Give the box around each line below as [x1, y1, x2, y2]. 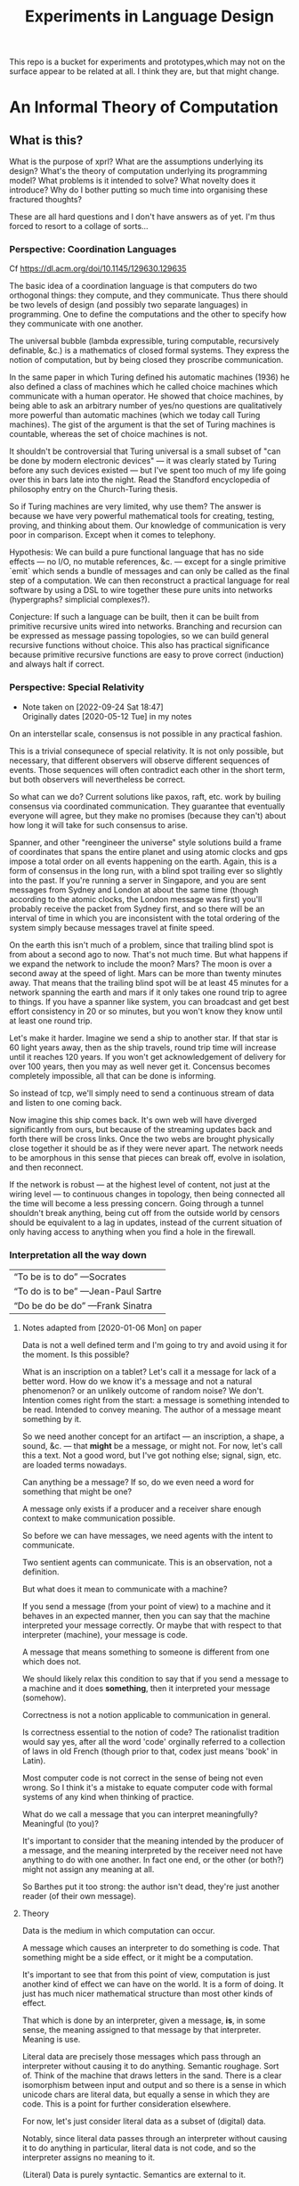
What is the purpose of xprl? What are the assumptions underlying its [9, 156, 264, 167]
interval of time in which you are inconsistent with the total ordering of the [9, 912, 280, 924]
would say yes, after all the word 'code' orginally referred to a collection [21, 1737, 286, 1747]
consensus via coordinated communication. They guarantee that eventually [9, 801, 286, 811]
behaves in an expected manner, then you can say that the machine [21, 1611, 271, 1622]
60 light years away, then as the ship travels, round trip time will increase [9, 1041, 277, 1053]
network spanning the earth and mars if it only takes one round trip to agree [9, 987, 287, 998]
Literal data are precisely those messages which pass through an [21, 2051, 262, 2062]
